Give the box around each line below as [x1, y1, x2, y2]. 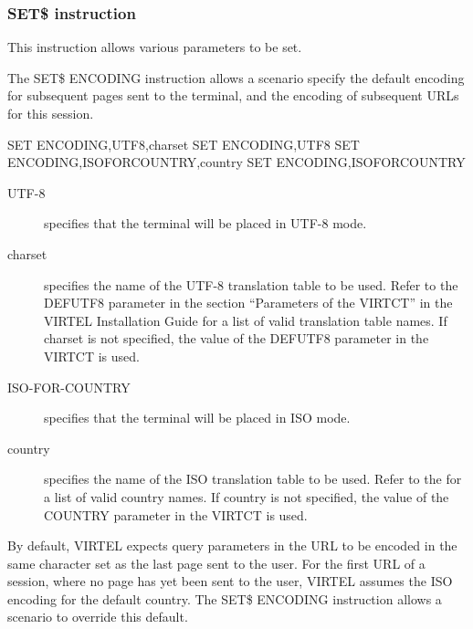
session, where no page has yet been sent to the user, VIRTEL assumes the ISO [7, 571, 453, 591]
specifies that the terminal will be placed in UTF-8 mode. [44, 214, 367, 233]
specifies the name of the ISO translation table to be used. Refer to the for [44, 469, 462, 488]
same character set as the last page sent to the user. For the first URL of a [7, 553, 426, 572]
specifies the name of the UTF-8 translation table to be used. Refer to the [44, 275, 458, 294]
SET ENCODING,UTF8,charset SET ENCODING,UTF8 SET [7, 134, 360, 153]
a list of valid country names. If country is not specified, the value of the [44, 487, 449, 506]
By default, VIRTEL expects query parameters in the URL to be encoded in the [7, 536, 457, 555]
